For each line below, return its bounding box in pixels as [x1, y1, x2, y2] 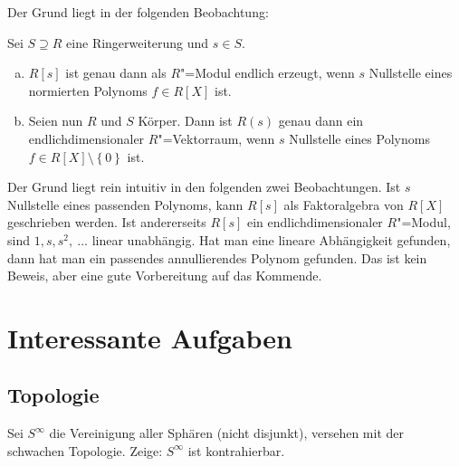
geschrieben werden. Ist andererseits [7, 213, 206, 232]
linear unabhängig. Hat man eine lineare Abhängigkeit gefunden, [91, 230, 451, 249]
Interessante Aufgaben [7, 319, 292, 356]
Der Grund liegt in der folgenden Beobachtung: [7, 3, 269, 21]
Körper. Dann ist [138, 111, 233, 130]
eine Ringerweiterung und [66, 33, 209, 52]
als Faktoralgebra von [283, 195, 404, 214]
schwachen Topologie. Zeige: [7, 441, 163, 460]
